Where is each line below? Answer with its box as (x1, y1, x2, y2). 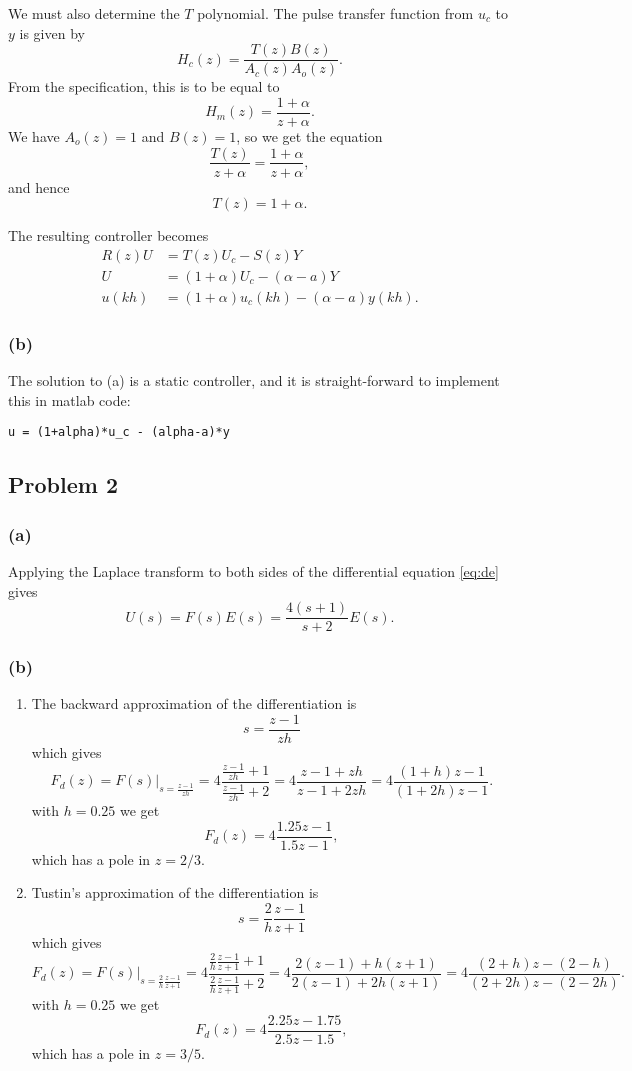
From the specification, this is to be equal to (8, 76, 280, 97)
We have (8, 125, 60, 146)
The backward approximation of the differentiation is (31, 693, 357, 714)
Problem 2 (8, 469, 118, 500)
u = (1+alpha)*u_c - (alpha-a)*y (8, 425, 230, 440)
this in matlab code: (8, 389, 131, 410)
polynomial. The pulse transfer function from (197, 3, 474, 23)
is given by (19, 22, 85, 43)
